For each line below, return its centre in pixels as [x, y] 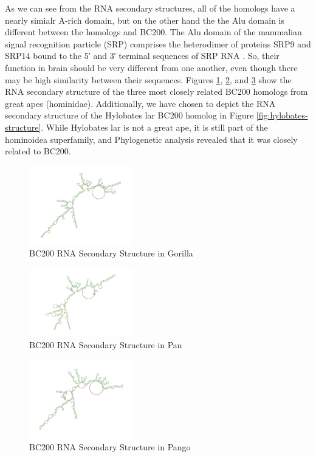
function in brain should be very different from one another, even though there [151, 67]
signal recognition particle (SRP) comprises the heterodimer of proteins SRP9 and [158, 43]
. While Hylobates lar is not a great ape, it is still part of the [154, 127]
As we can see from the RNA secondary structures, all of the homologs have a [150, 8]
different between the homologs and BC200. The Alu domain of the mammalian [153, 32]
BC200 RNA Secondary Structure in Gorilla [111, 253]
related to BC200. [38, 151]
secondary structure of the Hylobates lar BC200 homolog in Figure [129, 115]
